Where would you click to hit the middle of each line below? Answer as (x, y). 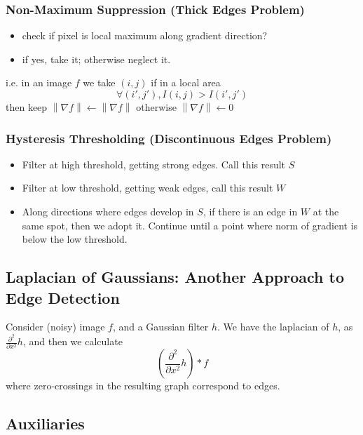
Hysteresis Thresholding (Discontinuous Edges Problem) (169, 138)
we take (99, 82)
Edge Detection (63, 297)
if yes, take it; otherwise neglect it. (96, 59)
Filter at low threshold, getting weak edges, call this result (148, 188)
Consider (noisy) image (55, 327)
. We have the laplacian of (273, 327)
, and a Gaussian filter (160, 327)
